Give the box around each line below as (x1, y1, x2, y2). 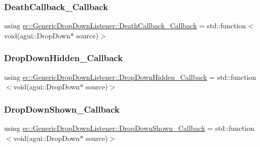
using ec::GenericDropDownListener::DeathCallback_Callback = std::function (4, 20, 246, 31)
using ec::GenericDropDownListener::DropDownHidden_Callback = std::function (4, 71, 256, 82)
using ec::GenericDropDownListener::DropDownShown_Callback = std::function (4, 123, 254, 133)
